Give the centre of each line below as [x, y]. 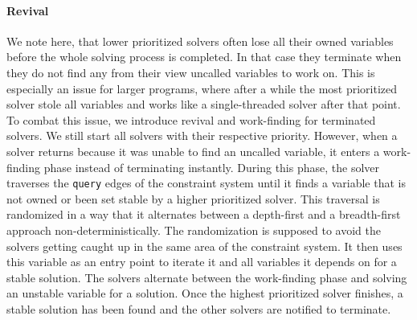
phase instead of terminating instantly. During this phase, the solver [212, 167]
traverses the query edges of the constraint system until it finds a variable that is [206, 183]
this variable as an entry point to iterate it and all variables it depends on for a [202, 262]
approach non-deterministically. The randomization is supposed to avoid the [194, 230]
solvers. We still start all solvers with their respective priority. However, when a [202, 135]
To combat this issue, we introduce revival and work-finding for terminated [191, 119]
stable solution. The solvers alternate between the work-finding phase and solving [207, 277]
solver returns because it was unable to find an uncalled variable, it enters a [193, 151]
